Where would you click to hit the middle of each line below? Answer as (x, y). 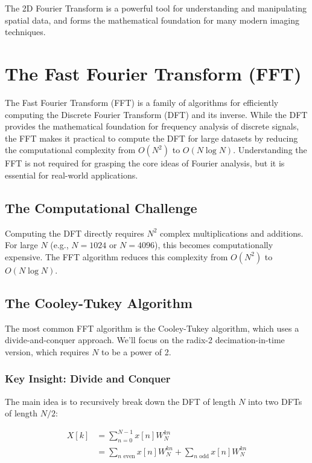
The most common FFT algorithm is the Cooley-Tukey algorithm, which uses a (152, 328)
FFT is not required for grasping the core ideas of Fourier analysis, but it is (145, 163)
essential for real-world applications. (72, 175)
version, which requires (47, 351)
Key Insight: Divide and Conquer (88, 379)
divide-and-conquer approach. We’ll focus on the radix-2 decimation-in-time (145, 340)
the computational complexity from (70, 150)
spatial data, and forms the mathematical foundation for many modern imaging (152, 20)
